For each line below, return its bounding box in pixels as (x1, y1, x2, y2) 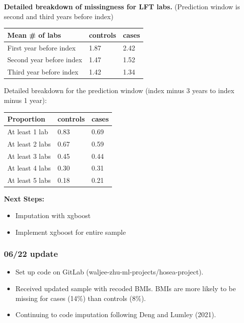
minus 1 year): (4, 95, 47, 105)
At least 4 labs (7, 163, 51, 173)
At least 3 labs (7, 150, 51, 161)
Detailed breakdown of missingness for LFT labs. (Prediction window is (4, 1, 240, 11)
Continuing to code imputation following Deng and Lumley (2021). (15, 309, 216, 320)
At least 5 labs (7, 175, 51, 185)
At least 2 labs (7, 138, 51, 149)
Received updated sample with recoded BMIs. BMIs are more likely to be (15, 283, 236, 293)
